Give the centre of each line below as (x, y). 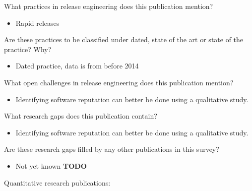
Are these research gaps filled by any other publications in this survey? (112, 149)
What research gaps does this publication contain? (81, 116)
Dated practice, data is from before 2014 (77, 66)
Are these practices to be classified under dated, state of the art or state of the (124, 39)
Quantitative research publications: (57, 182)
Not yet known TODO (51, 165)
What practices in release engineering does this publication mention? (109, 6)
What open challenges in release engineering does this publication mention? (119, 82)
